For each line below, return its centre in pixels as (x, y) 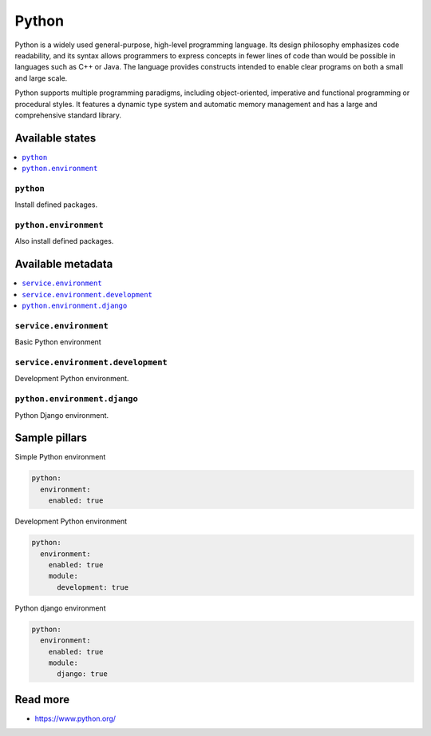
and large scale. (41, 78)
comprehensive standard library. (68, 115)
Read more (42, 699)
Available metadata (64, 264)
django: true (82, 674)
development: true (93, 587)
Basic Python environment (58, 342)
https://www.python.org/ (75, 718)
